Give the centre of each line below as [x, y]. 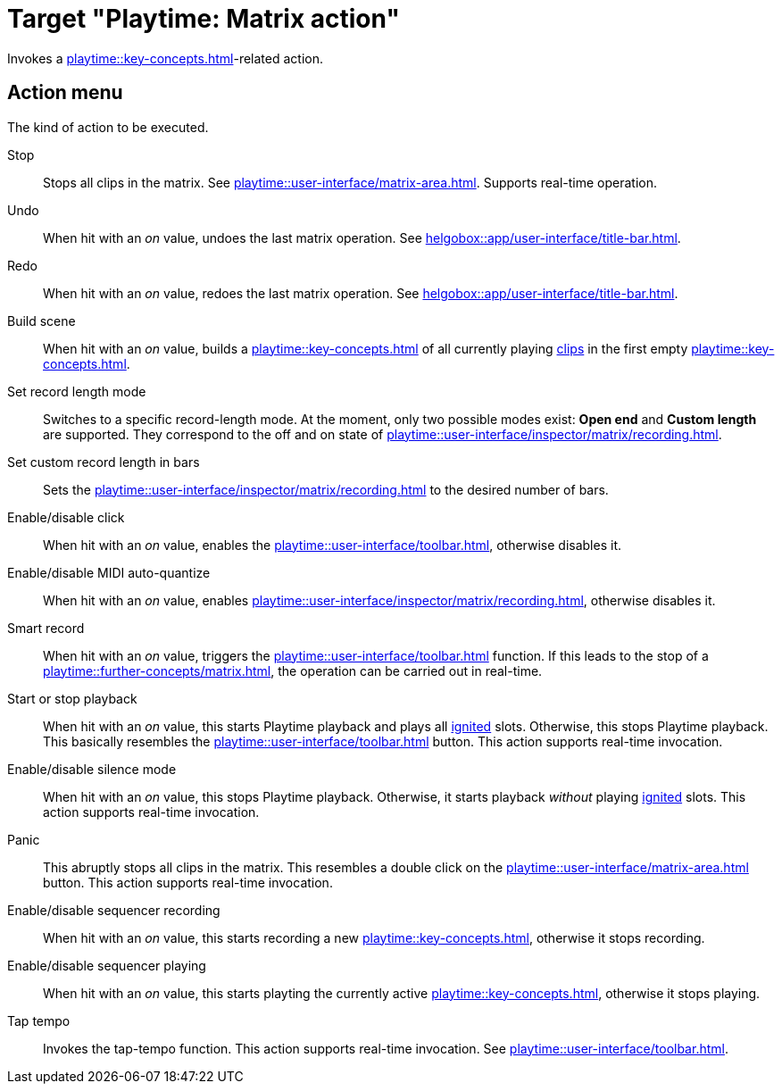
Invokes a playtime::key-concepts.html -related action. [165, 58]
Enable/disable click [66, 517]
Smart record [46, 628]
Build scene [42, 321]
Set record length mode [77, 391]
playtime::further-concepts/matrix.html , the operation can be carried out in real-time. [293, 670]
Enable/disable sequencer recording [114, 910]
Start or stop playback [72, 698]
